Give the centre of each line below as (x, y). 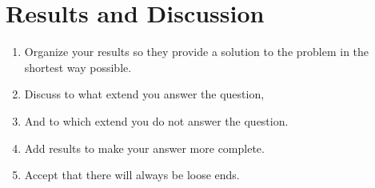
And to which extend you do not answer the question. (156, 120)
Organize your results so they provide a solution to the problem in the (197, 52)
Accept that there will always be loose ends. (132, 175)
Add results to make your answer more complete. (144, 148)
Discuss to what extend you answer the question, (144, 94)
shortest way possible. (78, 67)
